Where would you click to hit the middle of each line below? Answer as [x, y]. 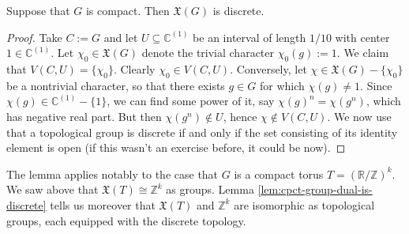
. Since [376, 85]
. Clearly [134, 68]
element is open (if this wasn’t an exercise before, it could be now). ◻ [176, 147]
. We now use [359, 116]
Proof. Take [34, 37]
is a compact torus [279, 174]
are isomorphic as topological [304, 204]
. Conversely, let [268, 68]
